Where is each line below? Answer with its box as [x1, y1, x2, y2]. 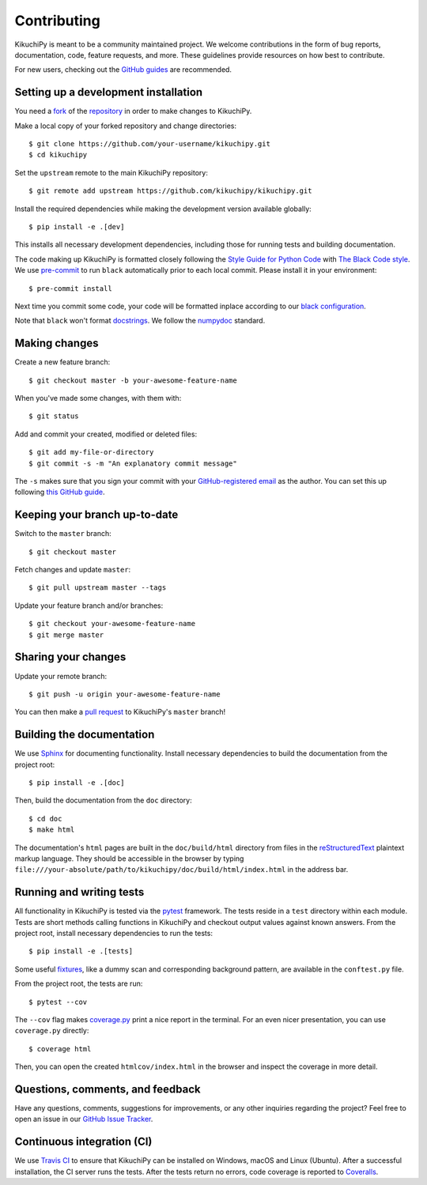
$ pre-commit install [28, 284, 112, 292]
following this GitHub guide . [14, 487, 105, 497]
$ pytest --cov [28, 997, 88, 1006]
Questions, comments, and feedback [14, 1082, 201, 1096]
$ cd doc [28, 814, 62, 823]
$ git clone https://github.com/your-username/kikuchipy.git [28, 139, 270, 149]
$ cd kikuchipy [28, 150, 88, 160]
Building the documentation [14, 728, 155, 742]
